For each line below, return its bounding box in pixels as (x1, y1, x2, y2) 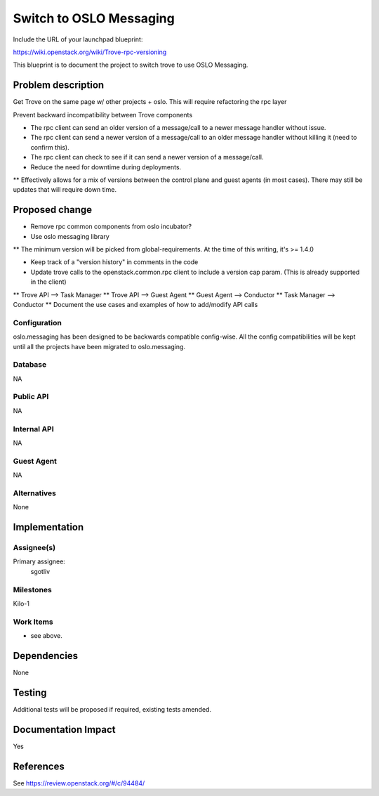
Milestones (13, 585, 52, 594)
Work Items (13, 617, 53, 627)
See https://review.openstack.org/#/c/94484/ (13, 778, 145, 787)
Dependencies (13, 650, 79, 662)
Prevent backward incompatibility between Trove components (13, 110, 193, 119)
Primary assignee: (13, 557, 66, 566)
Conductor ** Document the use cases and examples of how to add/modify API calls (13, 301, 258, 308)
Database (13, 360, 47, 370)
